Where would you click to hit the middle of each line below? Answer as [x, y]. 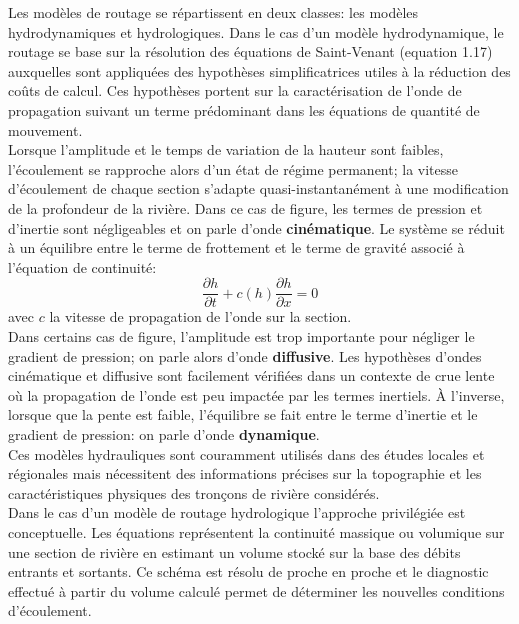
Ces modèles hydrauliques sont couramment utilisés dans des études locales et [246, 453]
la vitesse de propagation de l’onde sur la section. [200, 316]
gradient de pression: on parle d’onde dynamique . [164, 433]
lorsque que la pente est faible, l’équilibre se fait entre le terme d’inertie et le [243, 414]
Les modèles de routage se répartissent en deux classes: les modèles [213, 12]
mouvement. [45, 129]
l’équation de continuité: [82, 266]
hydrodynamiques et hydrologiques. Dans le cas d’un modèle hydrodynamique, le [256, 31]
